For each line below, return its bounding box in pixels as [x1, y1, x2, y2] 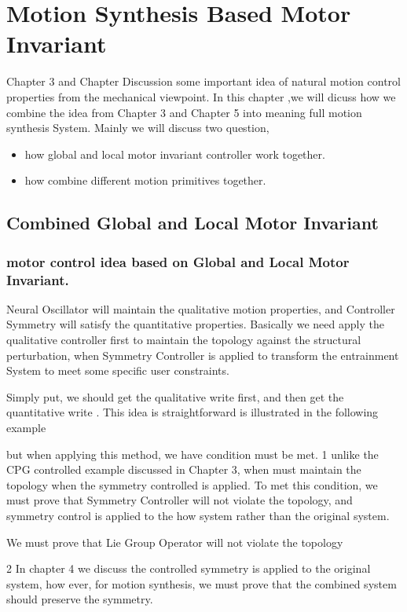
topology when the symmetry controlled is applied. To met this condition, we [6, 476, 378, 493]
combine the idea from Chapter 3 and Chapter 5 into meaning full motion [6, 104, 362, 120]
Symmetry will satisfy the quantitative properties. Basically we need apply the [6, 316, 384, 332]
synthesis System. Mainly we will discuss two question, [6, 119, 269, 136]
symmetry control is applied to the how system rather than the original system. [6, 507, 390, 523]
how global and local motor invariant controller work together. [24, 145, 325, 162]
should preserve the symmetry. [6, 591, 153, 607]
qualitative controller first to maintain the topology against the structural [6, 331, 361, 347]
